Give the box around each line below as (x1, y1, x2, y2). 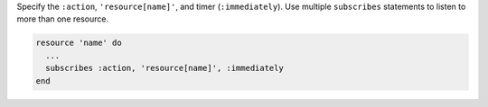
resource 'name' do (35, 38, 122, 49)
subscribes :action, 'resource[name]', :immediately (45, 63, 284, 74)
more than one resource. (16, 13, 108, 24)
